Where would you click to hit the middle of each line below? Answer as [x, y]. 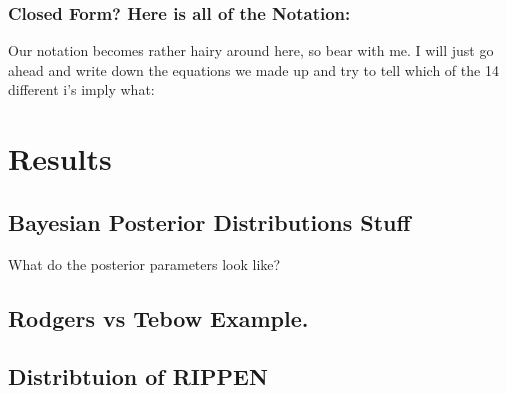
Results [60, 158]
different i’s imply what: [81, 89]
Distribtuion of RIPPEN [138, 376]
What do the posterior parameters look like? [144, 263]
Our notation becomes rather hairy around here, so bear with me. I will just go [251, 50]
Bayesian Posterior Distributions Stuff [209, 221]
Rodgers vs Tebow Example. [158, 317]
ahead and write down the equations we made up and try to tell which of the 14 [253, 69]
